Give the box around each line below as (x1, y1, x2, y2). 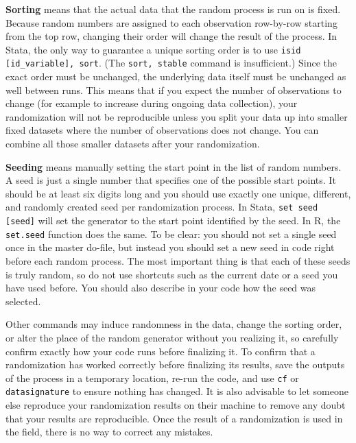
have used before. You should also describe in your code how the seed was (5, 280, 316, 295)
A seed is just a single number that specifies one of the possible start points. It (5, 173, 336, 187)
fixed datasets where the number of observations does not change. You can (5, 123, 319, 137)
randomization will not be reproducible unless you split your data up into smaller (5, 109, 348, 123)
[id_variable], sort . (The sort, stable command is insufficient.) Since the (5, 56, 337, 70)
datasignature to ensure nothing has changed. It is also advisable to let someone (5, 384, 348, 398)
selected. (5, 294, 41, 308)
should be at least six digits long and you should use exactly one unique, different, (5, 186, 351, 200)
